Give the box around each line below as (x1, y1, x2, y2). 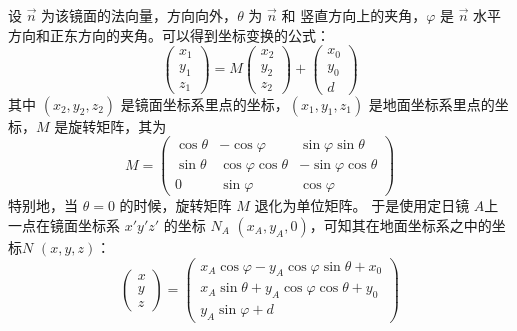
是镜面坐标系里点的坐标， (120, 93, 289, 114)
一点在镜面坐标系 (8, 214, 120, 235)
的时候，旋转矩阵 (119, 195, 232, 216)
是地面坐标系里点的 (368, 93, 495, 114)
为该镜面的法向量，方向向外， (41, 5, 238, 25)
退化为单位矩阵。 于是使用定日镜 (254, 195, 470, 216)
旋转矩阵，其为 (68, 115, 167, 136)
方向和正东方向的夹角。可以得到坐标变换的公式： (8, 24, 330, 45)
